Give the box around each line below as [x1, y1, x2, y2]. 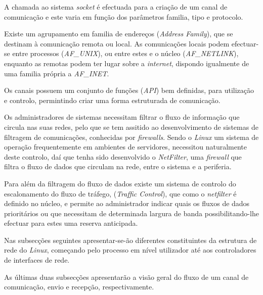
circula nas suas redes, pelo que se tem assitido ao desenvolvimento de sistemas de [4, 121, 258, 132]
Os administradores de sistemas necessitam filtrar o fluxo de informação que [4, 112, 240, 122]
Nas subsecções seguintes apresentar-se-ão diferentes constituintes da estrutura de [4, 234, 257, 245]
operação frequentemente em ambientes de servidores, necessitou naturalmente [4, 141, 247, 152]
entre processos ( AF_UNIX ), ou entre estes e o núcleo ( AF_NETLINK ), [12, 48, 239, 59]
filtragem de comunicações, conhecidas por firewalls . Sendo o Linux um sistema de [4, 131, 259, 142]
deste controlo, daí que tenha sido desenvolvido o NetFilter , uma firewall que [4, 151, 242, 162]
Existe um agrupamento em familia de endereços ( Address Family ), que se [4, 28, 233, 39]
